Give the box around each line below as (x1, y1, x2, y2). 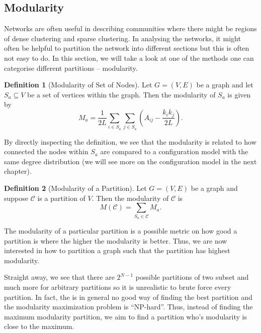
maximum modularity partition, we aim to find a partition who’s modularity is (4, 311, 247, 321)
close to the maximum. (4, 321, 74, 331)
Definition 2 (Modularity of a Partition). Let (4, 183, 147, 193)
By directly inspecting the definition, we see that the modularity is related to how (4, 136, 256, 147)
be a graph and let (196, 79, 253, 90)
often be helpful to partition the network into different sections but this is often (4, 43, 249, 53)
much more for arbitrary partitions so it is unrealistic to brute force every (4, 281, 231, 292)
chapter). (4, 166, 32, 176)
